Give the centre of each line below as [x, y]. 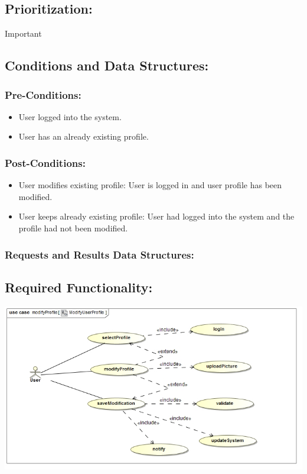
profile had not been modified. [73, 228]
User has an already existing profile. [84, 136]
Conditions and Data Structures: [107, 65]
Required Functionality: [79, 287]
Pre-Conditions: [43, 94]
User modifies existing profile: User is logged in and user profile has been [150, 185]
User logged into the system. [70, 116]
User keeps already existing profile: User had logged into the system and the [156, 216]
